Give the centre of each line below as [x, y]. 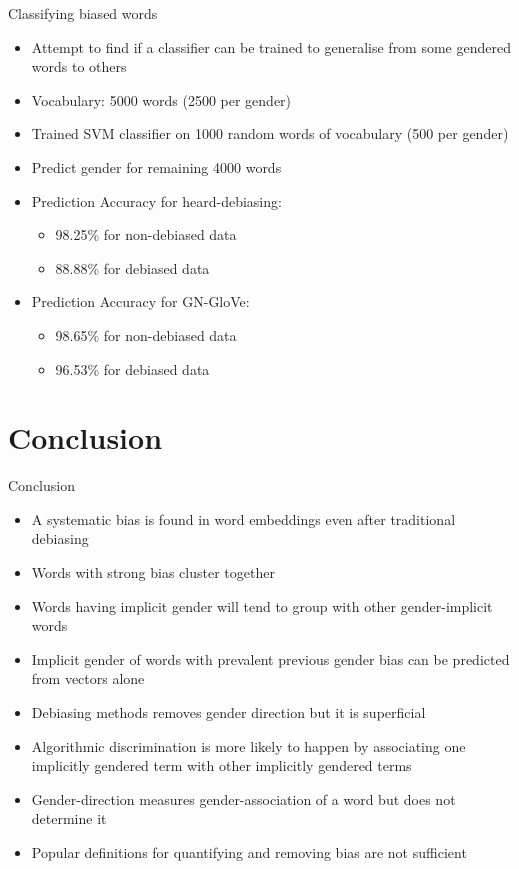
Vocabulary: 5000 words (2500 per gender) [161, 99]
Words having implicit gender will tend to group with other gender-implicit [262, 605]
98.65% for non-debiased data [146, 334]
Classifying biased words [83, 13]
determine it [69, 818]
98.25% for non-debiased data [146, 234]
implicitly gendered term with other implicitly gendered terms [221, 765]
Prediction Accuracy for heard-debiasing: [156, 200]
